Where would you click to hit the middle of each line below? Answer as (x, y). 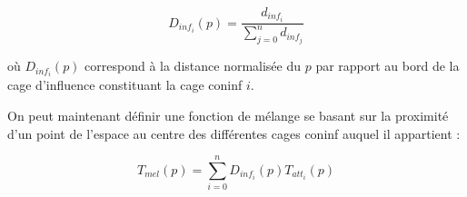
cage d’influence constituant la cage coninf (125, 85)
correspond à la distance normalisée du (193, 66)
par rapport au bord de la (388, 66)
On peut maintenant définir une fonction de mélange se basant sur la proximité (228, 115)
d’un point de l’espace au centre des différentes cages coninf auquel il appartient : (234, 133)
